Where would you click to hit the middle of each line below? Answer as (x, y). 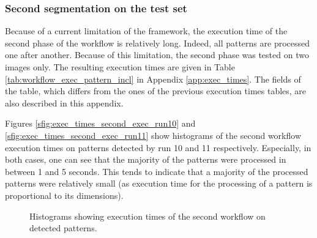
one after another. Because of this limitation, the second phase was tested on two (157, 55)
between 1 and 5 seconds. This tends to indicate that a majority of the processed (157, 171)
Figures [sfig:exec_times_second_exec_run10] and (100, 123)
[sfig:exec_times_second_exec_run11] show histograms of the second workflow (153, 135)
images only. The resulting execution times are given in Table (120, 67)
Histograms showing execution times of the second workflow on (147, 216)
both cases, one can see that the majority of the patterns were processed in (146, 159)
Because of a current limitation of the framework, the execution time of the (146, 31)
